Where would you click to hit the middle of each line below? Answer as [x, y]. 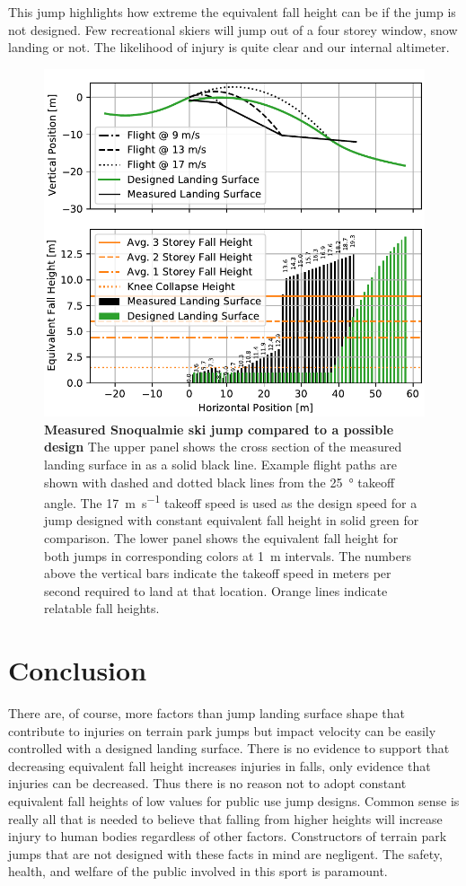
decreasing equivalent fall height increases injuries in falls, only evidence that [220, 765]
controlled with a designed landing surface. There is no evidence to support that [229, 748]
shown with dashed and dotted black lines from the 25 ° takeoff [220, 482]
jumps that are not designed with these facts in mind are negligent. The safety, [225, 853]
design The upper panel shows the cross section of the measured [223, 447]
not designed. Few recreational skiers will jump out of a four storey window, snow [233, 29]
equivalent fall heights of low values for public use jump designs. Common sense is [234, 801]
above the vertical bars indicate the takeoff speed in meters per [218, 573]
